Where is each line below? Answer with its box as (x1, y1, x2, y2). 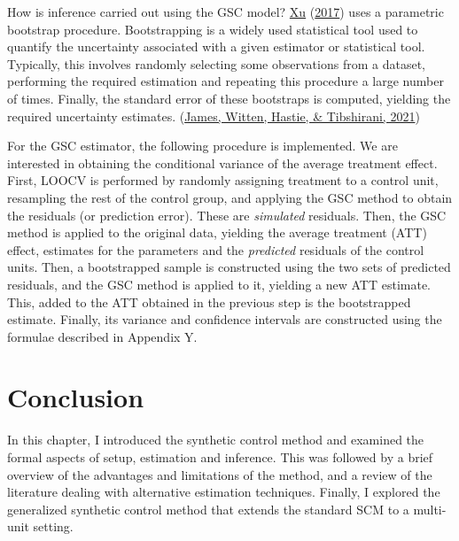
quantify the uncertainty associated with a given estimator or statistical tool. (7, 37, 425, 56)
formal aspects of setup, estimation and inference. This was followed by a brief (7, 448, 433, 466)
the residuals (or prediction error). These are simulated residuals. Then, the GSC (7, 205, 447, 224)
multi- (413, 499, 447, 518)
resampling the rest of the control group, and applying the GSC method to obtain (7, 188, 453, 206)
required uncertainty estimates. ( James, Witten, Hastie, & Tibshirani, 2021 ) (7, 106, 420, 125)
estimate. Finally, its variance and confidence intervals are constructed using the (7, 310, 442, 328)
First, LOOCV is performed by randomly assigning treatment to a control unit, (7, 171, 439, 189)
